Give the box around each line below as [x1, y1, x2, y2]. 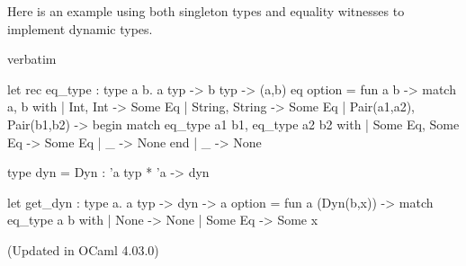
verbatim [7, 49, 57, 68]
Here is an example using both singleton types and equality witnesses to [7, 2, 405, 20]
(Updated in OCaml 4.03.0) [7, 240, 159, 259]
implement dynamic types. [7, 19, 153, 38]
